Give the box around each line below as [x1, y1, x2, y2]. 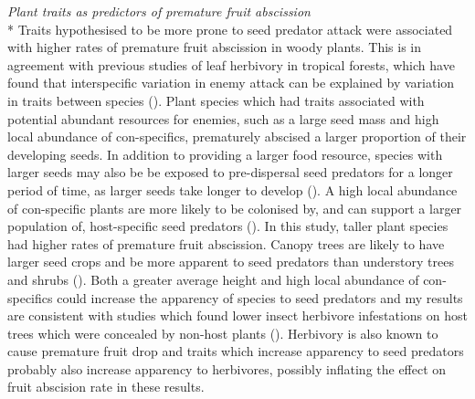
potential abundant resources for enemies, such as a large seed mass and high [7, 109, 439, 128]
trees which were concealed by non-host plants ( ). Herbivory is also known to [7, 323, 438, 342]
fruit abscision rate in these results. [7, 377, 205, 396]
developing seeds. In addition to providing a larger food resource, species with [7, 144, 443, 163]
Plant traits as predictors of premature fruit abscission [7, 2, 311, 20]
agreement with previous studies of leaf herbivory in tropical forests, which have [7, 55, 455, 74]
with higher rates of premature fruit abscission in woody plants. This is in [7, 37, 422, 57]
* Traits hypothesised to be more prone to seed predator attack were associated [7, 19, 453, 38]
